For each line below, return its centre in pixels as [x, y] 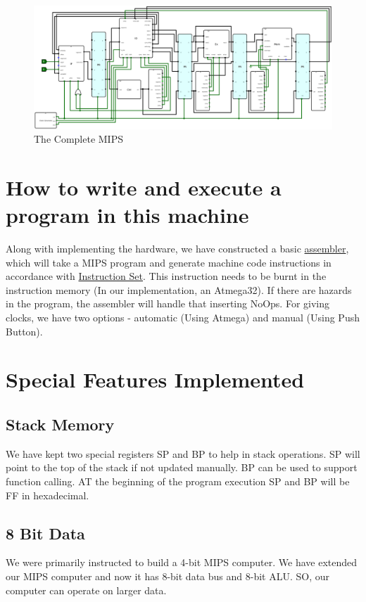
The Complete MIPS [78, 139]
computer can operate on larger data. [86, 590]
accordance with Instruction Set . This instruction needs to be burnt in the [166, 276]
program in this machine [127, 215]
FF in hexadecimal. [48, 495]
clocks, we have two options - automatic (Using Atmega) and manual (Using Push [183, 318]
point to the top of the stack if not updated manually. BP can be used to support [182, 467]
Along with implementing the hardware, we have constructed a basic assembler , [177, 249]
